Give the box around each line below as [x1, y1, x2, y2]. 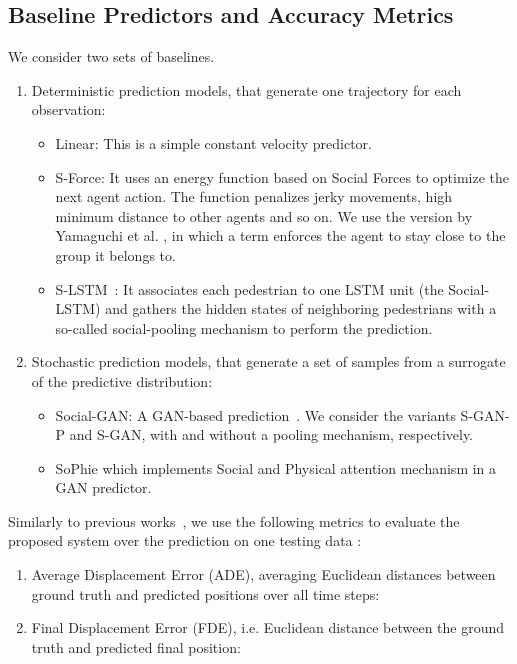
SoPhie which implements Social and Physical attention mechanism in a [55, 457, 497, 478]
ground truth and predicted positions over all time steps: [31, 583, 380, 604]
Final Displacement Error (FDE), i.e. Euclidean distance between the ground [31, 617, 505, 638]
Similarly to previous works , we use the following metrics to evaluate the [8, 510, 460, 531]
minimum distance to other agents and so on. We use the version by [55, 205, 473, 226]
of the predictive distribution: [31, 370, 213, 391]
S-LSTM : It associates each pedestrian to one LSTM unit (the [55, 278, 444, 299]
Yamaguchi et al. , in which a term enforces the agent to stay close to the [55, 225, 506, 246]
